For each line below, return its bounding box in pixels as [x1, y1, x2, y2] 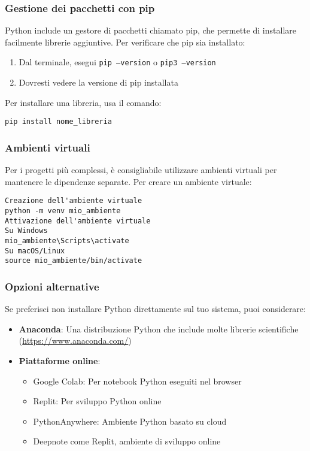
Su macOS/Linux [5, 246, 65, 255]
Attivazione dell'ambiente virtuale [5, 216, 151, 225]
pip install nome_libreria [5, 117, 112, 126]
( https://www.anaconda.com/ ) [19, 334, 132, 347]
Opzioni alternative [5, 279, 99, 293]
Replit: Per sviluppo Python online [33, 395, 162, 407]
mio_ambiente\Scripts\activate [5, 236, 129, 245]
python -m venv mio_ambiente [5, 206, 121, 215]
